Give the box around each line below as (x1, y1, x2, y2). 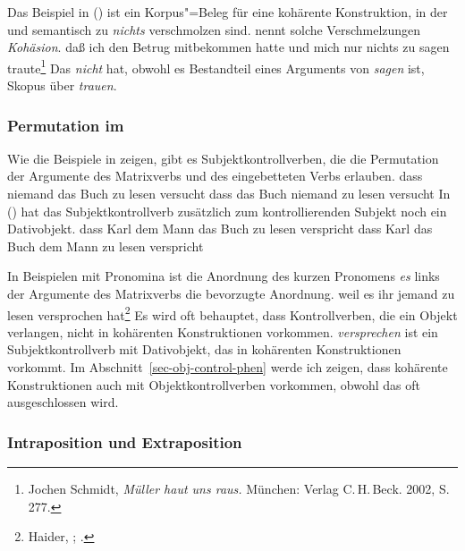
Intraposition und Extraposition (7, 430, 242, 453)
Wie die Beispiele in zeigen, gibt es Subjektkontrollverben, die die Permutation (7, 148, 439, 167)
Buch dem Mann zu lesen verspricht (7, 236, 204, 255)
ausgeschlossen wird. (7, 393, 119, 411)
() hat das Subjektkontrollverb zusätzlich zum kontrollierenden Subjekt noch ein (7, 201, 447, 220)
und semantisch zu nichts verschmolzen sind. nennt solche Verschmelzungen (7, 20, 421, 38)
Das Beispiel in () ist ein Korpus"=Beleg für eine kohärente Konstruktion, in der (7, 3, 448, 21)
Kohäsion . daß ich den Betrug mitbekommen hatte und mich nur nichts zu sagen (7, 38, 450, 56)
